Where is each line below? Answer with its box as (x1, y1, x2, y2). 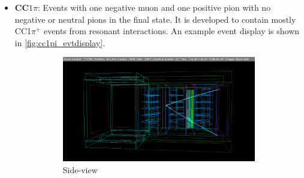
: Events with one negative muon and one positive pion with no (38, 1, 271, 13)
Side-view (62, 163, 98, 176)
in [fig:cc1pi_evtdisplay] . (14, 36, 106, 49)
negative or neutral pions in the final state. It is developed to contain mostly (14, 13, 296, 25)
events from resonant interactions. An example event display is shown (44, 25, 300, 37)
